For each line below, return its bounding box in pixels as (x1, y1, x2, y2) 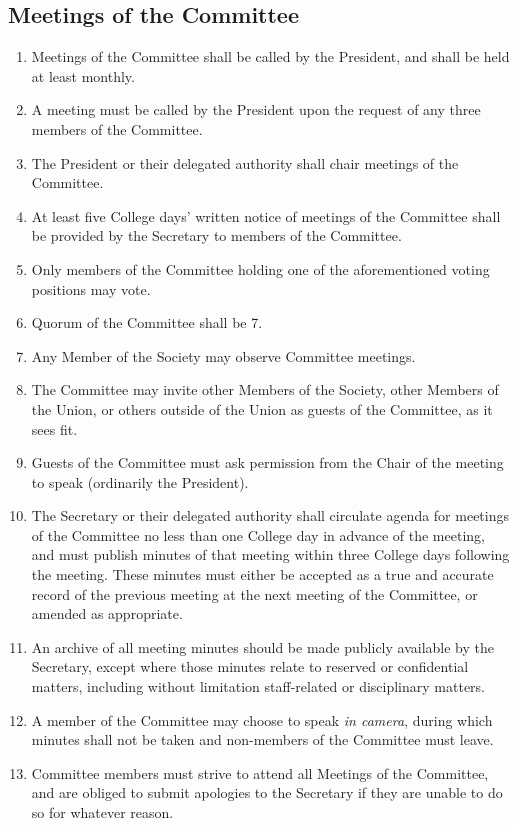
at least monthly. (31, 65, 135, 86)
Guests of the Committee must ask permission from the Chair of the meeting (31, 452, 504, 473)
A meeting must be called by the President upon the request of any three (31, 99, 481, 120)
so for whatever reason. (31, 802, 174, 823)
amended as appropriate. (31, 603, 183, 624)
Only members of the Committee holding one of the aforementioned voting (31, 258, 490, 279)
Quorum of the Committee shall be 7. (31, 312, 263, 333)
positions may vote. (31, 278, 151, 299)
